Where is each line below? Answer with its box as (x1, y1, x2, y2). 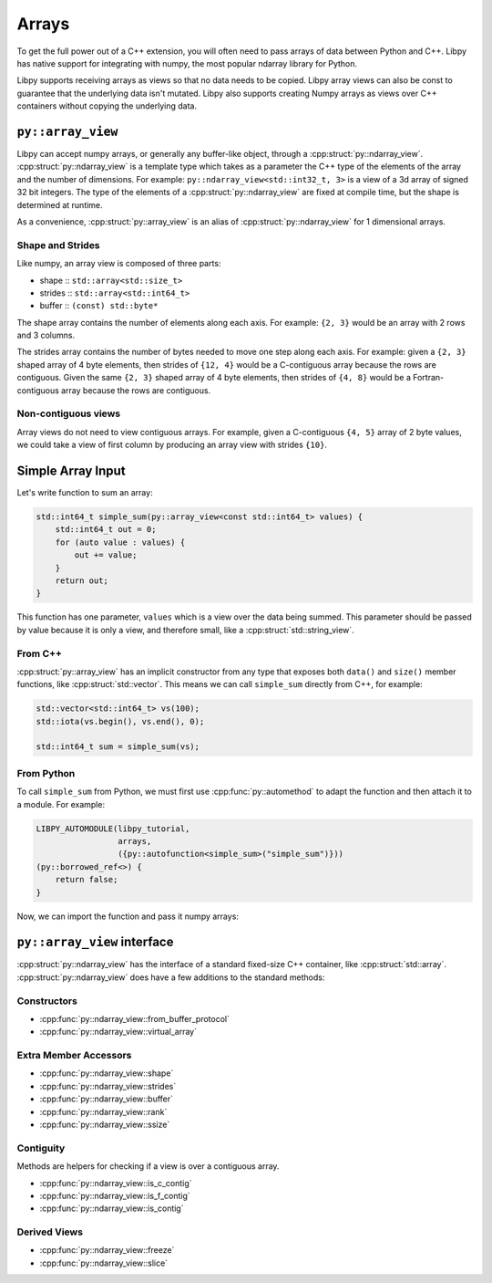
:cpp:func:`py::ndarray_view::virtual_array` (39, 1027, 198, 1038)
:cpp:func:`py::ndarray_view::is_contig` (39, 1203, 184, 1214)
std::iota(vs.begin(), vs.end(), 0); (36, 716, 205, 726)
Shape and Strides (16, 238, 100, 251)
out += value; (74, 550, 138, 560)
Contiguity (16, 1142, 66, 1154)
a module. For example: (16, 798, 105, 809)
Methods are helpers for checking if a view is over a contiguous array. (16, 1161, 280, 1172)
